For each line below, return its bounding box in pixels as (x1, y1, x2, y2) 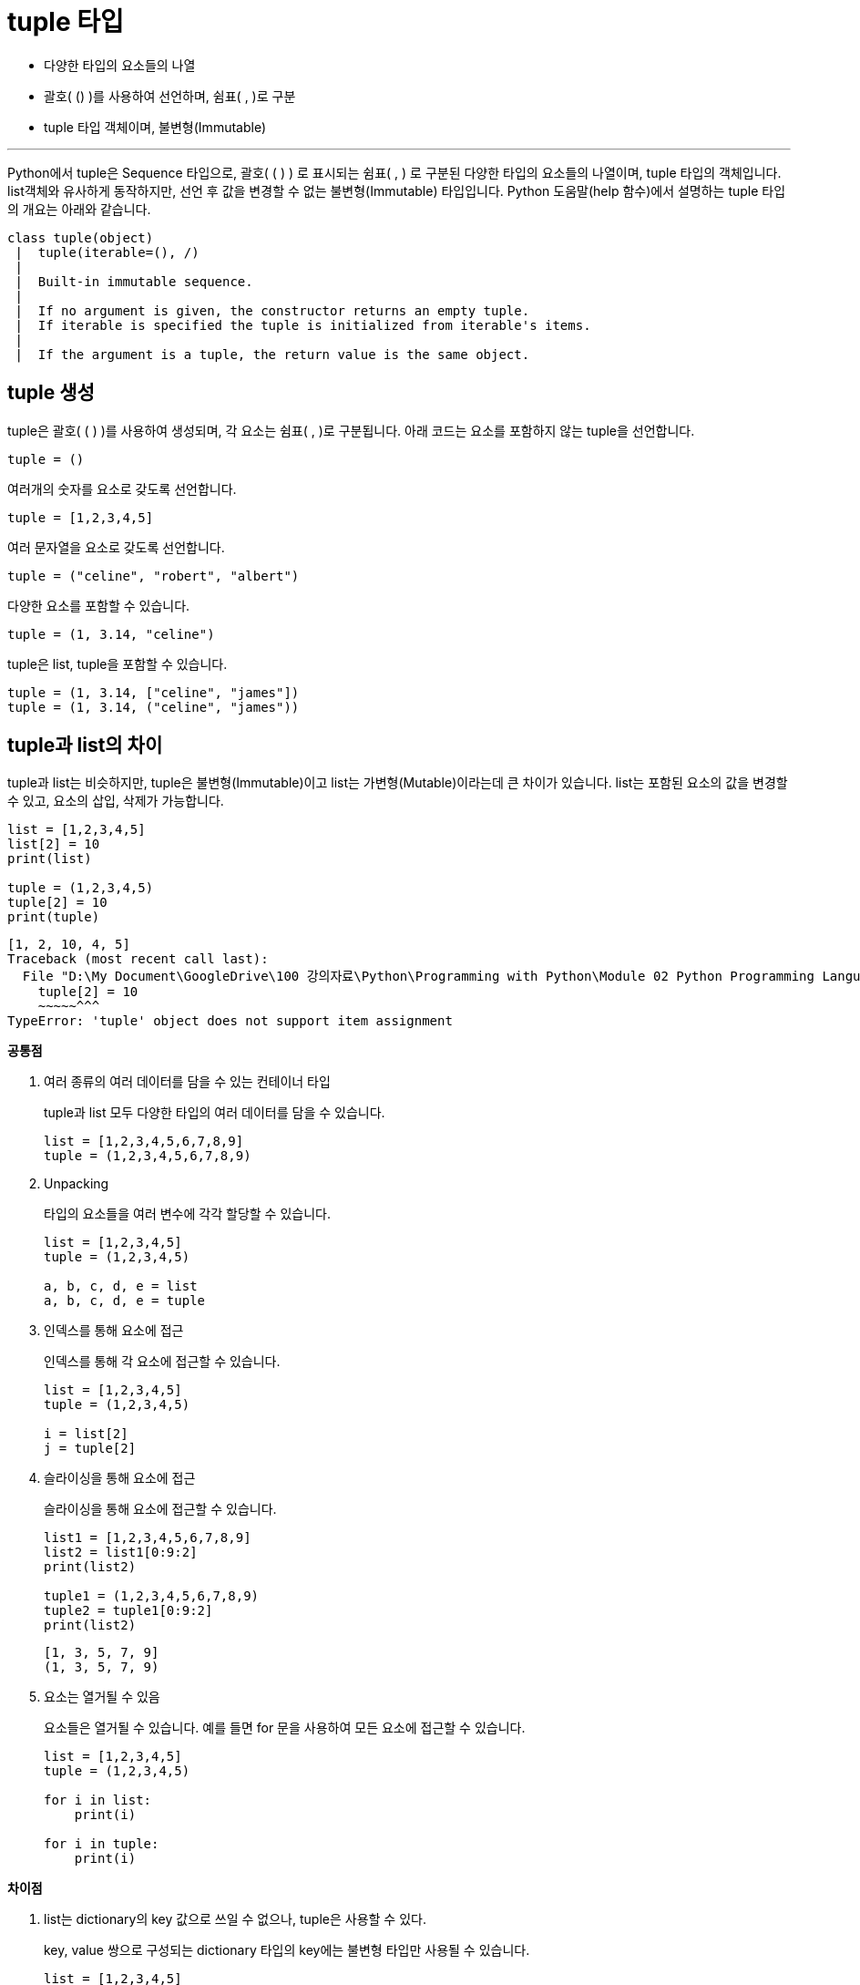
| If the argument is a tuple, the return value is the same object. (15, 346, 530, 362)
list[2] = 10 (7, 837, 100, 852)
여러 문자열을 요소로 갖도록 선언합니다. (7, 539, 225, 555)
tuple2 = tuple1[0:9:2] (44, 1603, 213, 1619)
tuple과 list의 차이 (7, 734, 163, 757)
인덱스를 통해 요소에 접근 (44, 1322, 184, 1339)
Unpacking (44, 1176, 109, 1192)
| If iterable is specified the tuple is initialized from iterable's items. (15, 317, 591, 333)
